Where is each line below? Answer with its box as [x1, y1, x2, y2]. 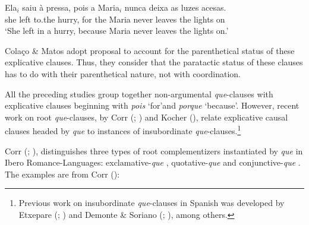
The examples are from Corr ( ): [5, 167, 120, 180]
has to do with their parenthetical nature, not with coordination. [5, 67, 241, 80]
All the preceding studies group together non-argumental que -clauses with [5, 87, 273, 100]
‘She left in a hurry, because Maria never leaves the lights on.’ [5, 24, 229, 37]
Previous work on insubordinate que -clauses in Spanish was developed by [18, 197, 285, 209]
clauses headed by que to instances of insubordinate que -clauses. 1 [5, 123, 241, 137]
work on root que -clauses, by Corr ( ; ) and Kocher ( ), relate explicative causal [5, 110, 288, 123]
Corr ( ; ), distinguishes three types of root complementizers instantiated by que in [5, 144, 303, 157]
